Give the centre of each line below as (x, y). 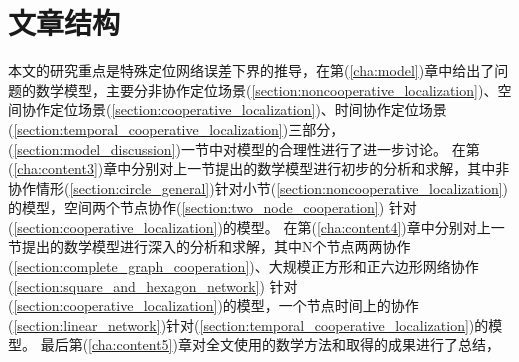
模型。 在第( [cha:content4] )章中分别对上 (363, 226)
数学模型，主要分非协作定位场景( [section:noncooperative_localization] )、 (266, 89)
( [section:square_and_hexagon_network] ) (136, 285)
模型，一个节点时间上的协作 (327, 305)
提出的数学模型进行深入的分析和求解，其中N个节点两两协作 (216, 246)
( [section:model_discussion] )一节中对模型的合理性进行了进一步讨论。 (227, 148)
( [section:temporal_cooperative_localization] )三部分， (176, 128)
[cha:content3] (55, 168)
